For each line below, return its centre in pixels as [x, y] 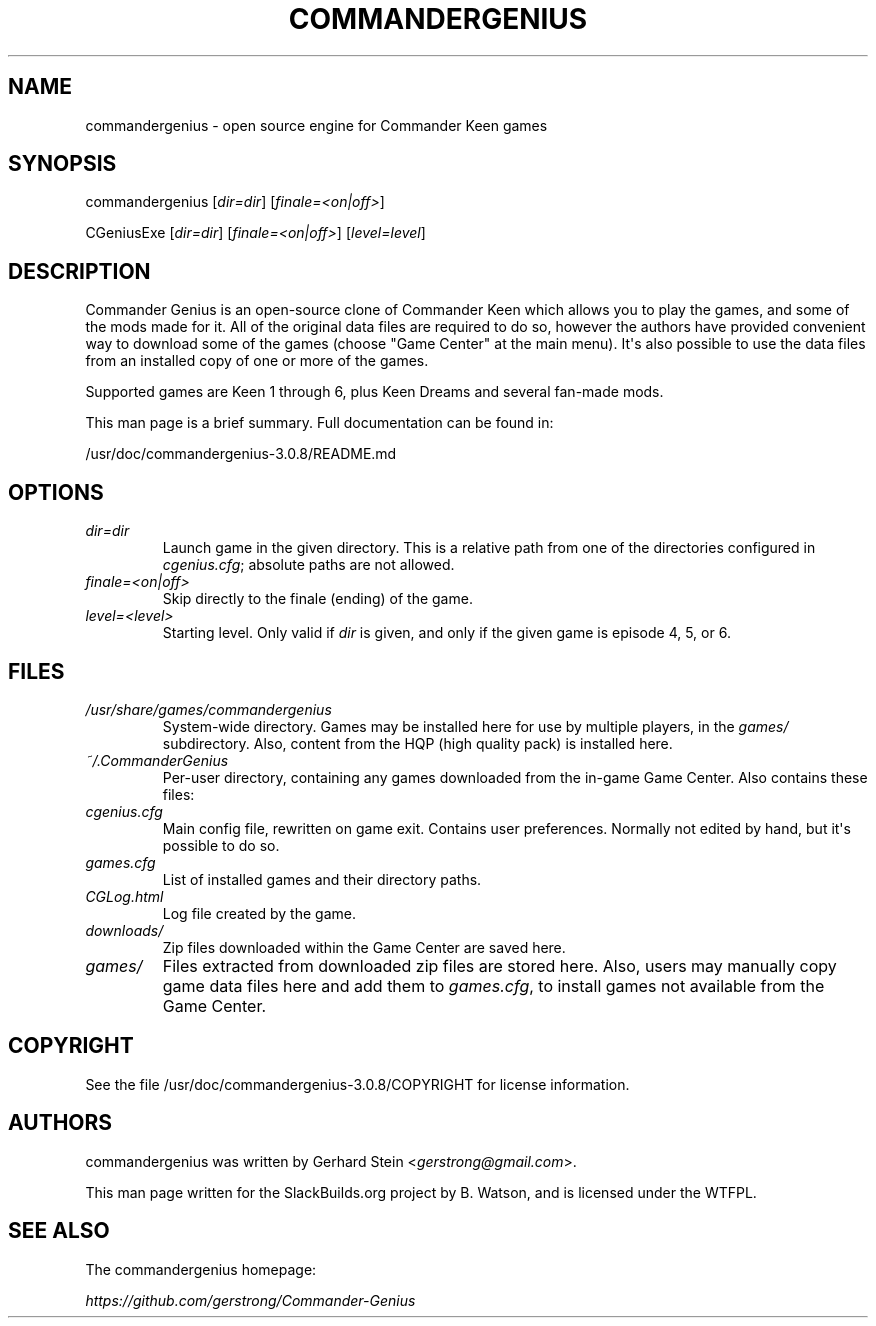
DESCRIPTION [79, 271]
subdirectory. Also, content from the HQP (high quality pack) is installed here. [417, 743]
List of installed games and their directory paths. [322, 879]
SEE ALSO [59, 1231]
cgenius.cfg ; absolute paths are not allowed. [308, 565]
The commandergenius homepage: [201, 1269]
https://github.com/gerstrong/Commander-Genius [250, 1300]
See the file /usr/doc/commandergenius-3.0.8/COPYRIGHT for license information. [357, 1084]
